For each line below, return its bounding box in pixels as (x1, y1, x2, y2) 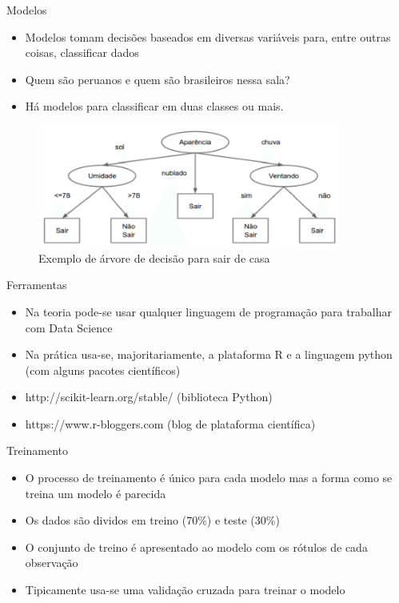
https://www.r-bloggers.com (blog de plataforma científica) (25, 415, 316, 432)
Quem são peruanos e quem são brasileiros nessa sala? (25, 70, 290, 87)
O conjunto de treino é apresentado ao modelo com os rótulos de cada (25, 538, 368, 555)
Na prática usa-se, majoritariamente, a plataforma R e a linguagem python (25, 346, 393, 363)
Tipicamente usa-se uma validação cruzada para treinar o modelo (25, 581, 345, 598)
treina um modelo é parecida (25, 484, 166, 501)
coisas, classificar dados (25, 44, 139, 61)
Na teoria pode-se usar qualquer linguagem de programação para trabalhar (25, 303, 393, 320)
